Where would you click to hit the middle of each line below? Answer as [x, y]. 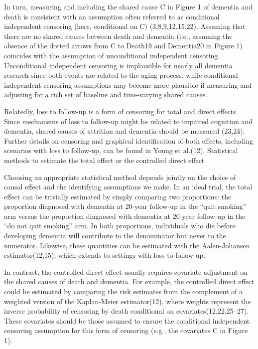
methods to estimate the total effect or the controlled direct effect [104, 160]
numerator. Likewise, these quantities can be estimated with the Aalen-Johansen [127, 245]
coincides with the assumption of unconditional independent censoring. [112, 55]
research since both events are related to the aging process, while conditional [121, 75]
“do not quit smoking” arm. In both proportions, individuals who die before [120, 226]
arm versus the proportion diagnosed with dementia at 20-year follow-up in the [125, 216]
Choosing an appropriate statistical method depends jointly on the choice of [120, 177]
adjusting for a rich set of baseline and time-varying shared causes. [106, 94]
